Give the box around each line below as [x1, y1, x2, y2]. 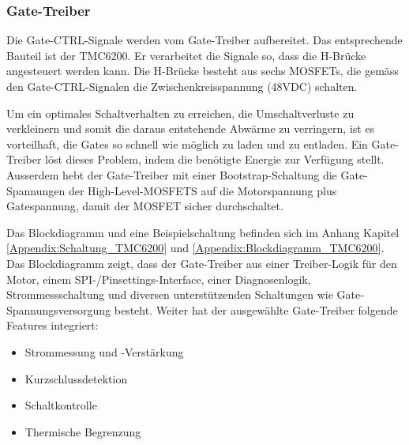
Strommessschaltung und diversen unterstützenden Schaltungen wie [6, 286, 333, 303]
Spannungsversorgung [6, 301, 111, 318]
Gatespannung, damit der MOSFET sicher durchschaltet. [6, 198, 283, 214]
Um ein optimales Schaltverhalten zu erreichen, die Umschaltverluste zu [6, 104, 355, 121]
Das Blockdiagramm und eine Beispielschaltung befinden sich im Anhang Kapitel [6, 224, 400, 240]
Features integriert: [6, 317, 99, 334]
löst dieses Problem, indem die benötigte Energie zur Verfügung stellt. [45, 151, 385, 168]
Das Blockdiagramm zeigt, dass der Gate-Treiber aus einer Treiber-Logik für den [6, 255, 397, 271]
